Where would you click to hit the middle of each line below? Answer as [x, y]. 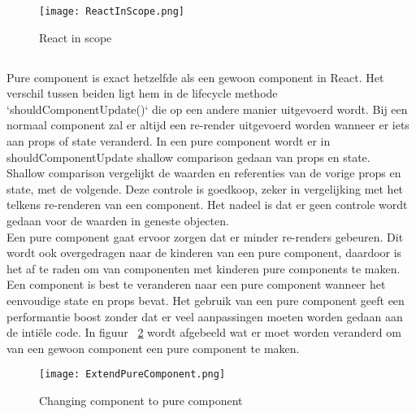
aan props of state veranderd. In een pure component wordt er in [169, 141]
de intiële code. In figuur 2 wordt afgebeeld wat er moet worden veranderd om [204, 332]
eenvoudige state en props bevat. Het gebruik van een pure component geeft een [206, 300]
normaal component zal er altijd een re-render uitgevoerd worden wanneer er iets [208, 125]
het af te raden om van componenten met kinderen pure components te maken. [204, 268]
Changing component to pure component [141, 400]
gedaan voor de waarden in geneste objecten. [118, 220]
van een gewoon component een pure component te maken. [153, 348]
